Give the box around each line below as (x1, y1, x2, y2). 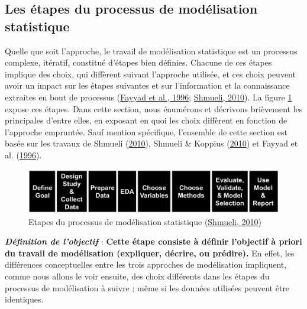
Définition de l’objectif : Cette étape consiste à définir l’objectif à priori (5, 235, 302, 248)
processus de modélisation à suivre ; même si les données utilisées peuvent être (5, 281, 290, 294)
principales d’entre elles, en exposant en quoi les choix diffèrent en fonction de (5, 114, 287, 126)
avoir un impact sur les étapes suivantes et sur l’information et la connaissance (5, 79, 290, 92)
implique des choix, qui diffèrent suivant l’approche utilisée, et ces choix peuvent (5, 67, 296, 80)
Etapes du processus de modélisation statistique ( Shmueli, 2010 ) (28, 215, 261, 227)
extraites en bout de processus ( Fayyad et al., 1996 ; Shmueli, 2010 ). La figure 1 (5, 90, 292, 103)
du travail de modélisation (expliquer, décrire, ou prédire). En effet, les (5, 246, 295, 259)
